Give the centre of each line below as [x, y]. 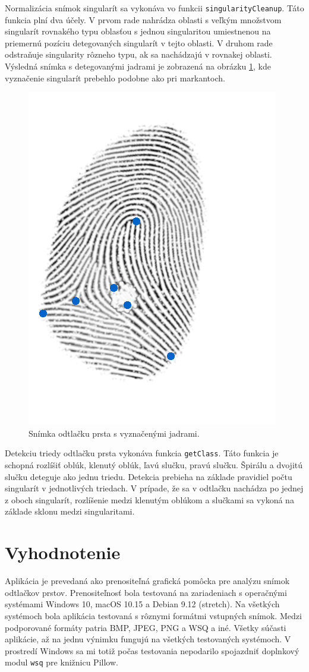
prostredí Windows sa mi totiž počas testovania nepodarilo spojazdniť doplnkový [152, 650]
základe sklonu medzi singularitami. [70, 511]
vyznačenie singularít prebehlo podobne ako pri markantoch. [115, 78]
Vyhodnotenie [63, 552]
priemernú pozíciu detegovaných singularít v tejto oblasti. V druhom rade [139, 42]
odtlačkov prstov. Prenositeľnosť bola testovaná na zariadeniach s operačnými [146, 592]
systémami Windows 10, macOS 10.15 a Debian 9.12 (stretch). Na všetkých [142, 604]
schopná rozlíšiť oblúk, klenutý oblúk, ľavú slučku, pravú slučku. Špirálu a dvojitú [154, 465]
